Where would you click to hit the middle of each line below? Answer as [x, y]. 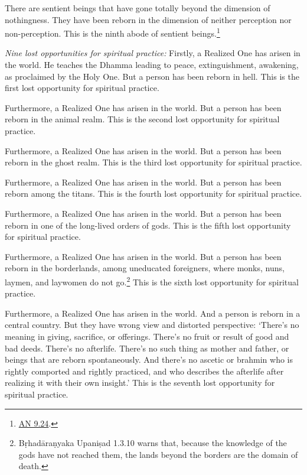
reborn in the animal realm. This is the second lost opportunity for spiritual [142, 119]
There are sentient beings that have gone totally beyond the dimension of [138, 8]
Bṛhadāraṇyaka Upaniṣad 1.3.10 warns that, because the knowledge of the [153, 443]
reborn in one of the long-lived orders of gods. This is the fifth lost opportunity [148, 225]
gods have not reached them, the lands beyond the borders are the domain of [158, 454]
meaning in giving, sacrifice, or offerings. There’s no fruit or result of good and [147, 336]
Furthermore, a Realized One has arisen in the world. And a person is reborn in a [153, 313]
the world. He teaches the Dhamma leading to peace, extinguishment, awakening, [152, 65]
